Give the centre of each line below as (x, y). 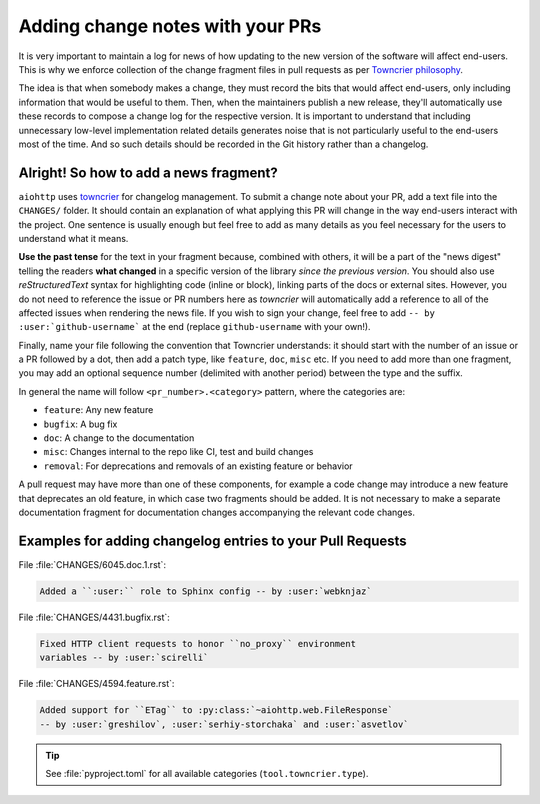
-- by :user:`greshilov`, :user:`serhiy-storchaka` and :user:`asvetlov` (224, 724)
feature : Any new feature (98, 410)
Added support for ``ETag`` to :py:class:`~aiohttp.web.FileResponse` (216, 710)
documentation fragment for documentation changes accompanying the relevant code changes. (216, 512)
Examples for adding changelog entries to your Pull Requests (212, 540)
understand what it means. (73, 238)
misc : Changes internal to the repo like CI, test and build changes (178, 452)
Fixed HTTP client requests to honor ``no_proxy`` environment (198, 643)
